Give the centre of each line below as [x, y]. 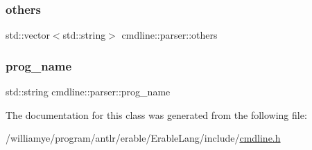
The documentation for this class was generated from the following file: [156, 114]
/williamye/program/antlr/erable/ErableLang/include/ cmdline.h [143, 138]
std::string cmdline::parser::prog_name [88, 92]
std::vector [28, 35]
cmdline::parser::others [170, 35]
